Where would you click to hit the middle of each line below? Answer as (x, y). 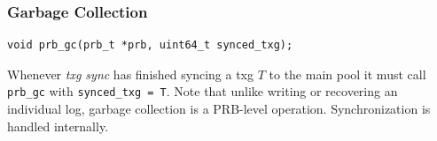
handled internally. (58, 126)
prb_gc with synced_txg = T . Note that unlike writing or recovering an (203, 91)
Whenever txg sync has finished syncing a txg (130, 74)
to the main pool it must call (347, 74)
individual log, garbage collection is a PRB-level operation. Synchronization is (219, 109)
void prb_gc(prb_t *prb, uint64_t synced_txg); (150, 45)
